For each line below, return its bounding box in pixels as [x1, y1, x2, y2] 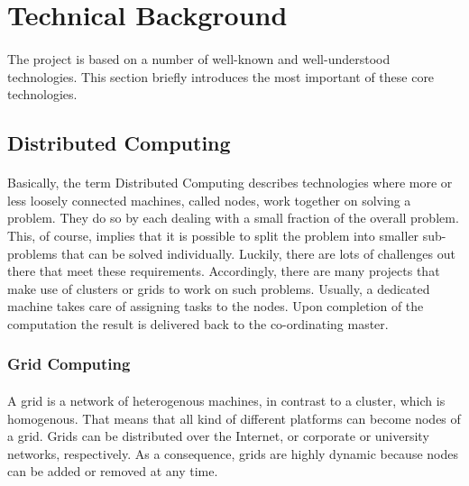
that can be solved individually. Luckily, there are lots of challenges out [61, 243, 455, 262]
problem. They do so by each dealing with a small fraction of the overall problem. [7, 208, 459, 227]
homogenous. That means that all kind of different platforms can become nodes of [7, 408, 461, 427]
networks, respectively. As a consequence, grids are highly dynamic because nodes [7, 444, 458, 463]
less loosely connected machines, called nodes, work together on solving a [7, 190, 411, 209]
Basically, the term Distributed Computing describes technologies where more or [7, 173, 453, 192]
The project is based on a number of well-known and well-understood [7, 49, 391, 68]
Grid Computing [7, 353, 131, 375]
